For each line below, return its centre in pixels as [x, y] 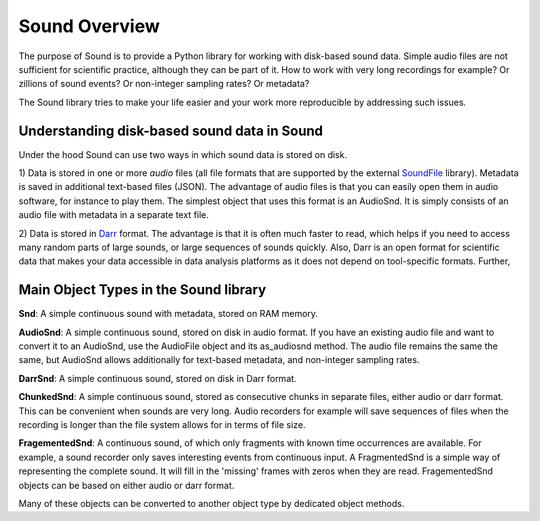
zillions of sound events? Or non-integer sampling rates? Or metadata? [164, 84]
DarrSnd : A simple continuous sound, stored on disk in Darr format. [157, 378]
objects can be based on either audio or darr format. [126, 485]
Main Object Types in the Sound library [142, 290]
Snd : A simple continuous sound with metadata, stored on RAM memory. [168, 314]
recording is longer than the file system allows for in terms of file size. [162, 424]
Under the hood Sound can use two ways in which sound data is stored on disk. [183, 154]
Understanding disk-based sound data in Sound [171, 130]
